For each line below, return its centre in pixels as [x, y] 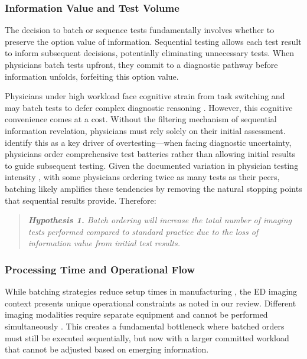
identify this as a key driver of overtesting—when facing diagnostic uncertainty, [148, 142]
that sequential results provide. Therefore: [81, 200]
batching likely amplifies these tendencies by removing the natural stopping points [153, 188]
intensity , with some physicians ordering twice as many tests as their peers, [142, 177]
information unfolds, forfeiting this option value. [92, 76]
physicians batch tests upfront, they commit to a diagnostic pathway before [141, 64]
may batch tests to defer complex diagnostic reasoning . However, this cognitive [149, 107]
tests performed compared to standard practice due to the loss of [143, 231]
